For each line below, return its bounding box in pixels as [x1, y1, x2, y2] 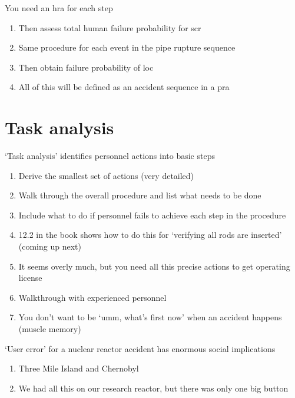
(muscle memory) [18, 323, 81, 335]
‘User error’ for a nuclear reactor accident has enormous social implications [5, 342, 276, 354]
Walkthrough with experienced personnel [18, 291, 167, 303]
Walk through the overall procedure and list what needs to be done [18, 189, 261, 201]
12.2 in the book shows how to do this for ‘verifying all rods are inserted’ [18, 228, 282, 241]
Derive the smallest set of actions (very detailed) [18, 169, 194, 181]
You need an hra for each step [5, 2, 113, 14]
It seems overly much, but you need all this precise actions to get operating [18, 260, 290, 272]
